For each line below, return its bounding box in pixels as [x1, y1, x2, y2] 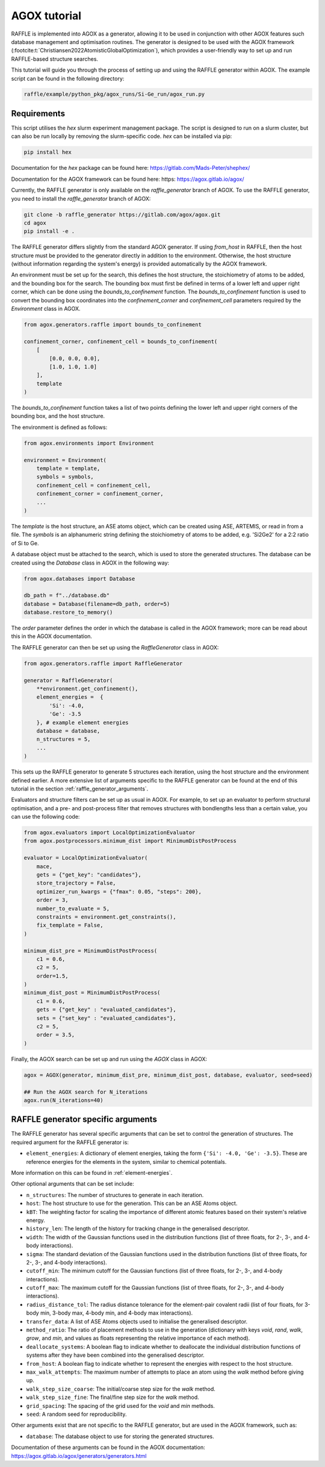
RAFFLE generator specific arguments [11, 1115, 158, 1125]
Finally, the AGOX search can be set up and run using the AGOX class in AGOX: [11, 1055, 208, 1063]
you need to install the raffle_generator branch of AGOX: [11, 195, 151, 202]
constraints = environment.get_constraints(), [36, 913, 177, 920]
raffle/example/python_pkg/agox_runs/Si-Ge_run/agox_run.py [23, 91, 205, 98]
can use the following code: [11, 813, 80, 821]
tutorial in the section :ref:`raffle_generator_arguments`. [11, 785, 149, 792]
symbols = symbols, [36, 474, 94, 480]
